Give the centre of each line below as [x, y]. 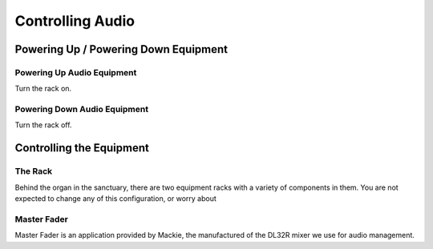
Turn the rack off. [43, 125]
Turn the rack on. [43, 89]
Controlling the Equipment [82, 148]
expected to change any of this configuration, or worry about [115, 199]
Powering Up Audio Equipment [76, 72]
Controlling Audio [75, 21]
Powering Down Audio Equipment [81, 110]
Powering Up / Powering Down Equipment [121, 49]
